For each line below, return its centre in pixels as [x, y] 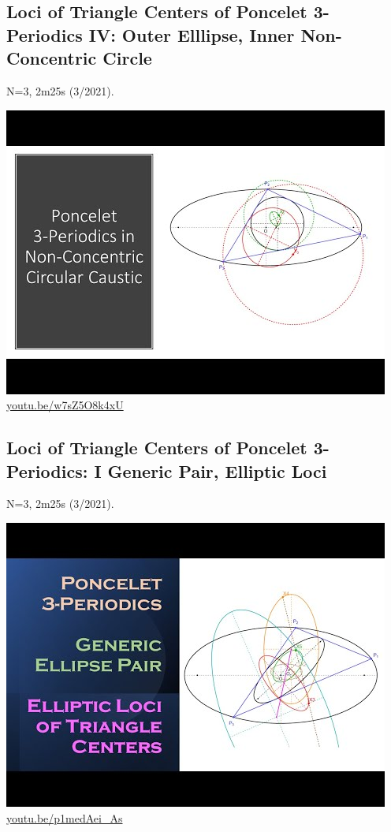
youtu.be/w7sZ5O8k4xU [65, 405]
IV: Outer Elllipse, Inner [192, 34]
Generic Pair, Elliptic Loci [217, 470]
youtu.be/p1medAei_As [65, 817]
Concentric [52, 58]
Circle [127, 58]
